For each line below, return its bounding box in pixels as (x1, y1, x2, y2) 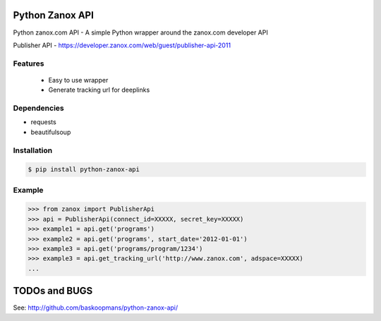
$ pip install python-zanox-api (28, 166, 140, 174)
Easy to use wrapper (48, 75, 109, 84)
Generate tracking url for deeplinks (48, 85, 150, 95)
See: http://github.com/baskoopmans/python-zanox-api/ (13, 303, 179, 312)
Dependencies (13, 103, 65, 113)
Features (13, 59, 44, 68)
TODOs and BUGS (13, 285, 93, 297)
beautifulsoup (30, 128, 71, 136)
